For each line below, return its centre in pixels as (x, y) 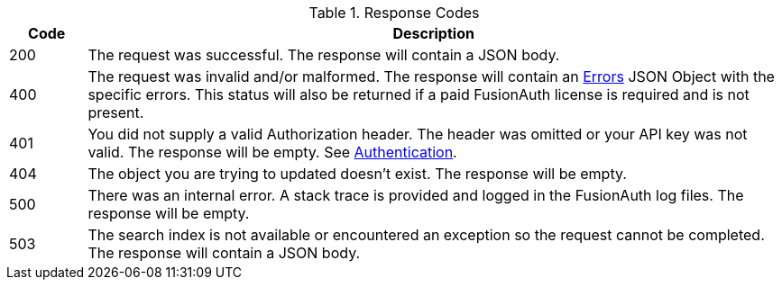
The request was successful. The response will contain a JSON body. (324, 55)
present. (116, 112)
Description (433, 33)
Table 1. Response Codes (394, 13)
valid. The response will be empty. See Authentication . (272, 152)
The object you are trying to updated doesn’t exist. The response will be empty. (357, 174)
